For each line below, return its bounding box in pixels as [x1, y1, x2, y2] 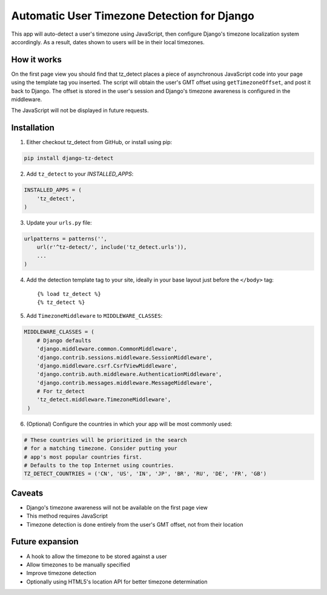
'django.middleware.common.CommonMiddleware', [36, 346, 178, 352]
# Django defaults [36, 337, 91, 344]
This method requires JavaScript [26, 512, 108, 520]
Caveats [11, 488, 44, 498]
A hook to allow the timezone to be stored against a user [26, 553, 167, 560]
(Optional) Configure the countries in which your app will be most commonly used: [26, 420, 233, 427]
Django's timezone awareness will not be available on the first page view [26, 504, 208, 511]
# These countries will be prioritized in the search [24, 436, 187, 443]
